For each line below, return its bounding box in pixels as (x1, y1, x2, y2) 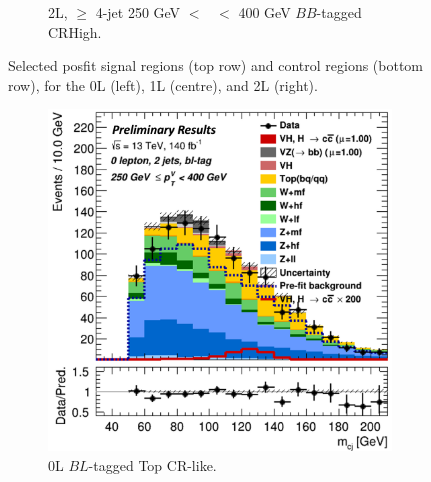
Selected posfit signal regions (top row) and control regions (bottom (8, 55, 424, 76)
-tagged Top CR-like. (88, 454, 217, 475)
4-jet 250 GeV (95, 2, 181, 22)
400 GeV (238, 2, 291, 22)
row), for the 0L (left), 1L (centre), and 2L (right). (8, 74, 318, 95)
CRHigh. (48, 21, 102, 42)
